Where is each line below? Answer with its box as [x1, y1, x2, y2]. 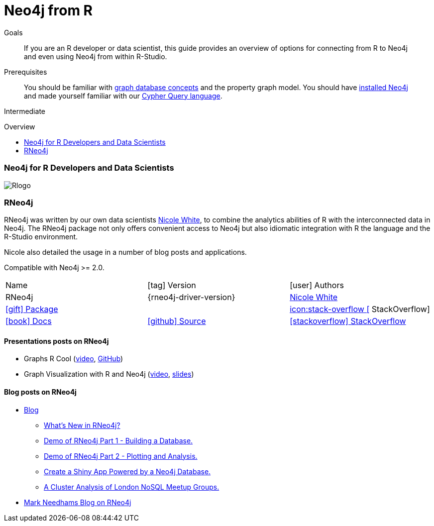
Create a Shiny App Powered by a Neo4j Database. [44, 467, 211, 476]
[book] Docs [5, 316, 52, 326]
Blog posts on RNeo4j [4, 388, 77, 397]
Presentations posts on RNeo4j [4, 336, 109, 345]
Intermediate [4, 106, 45, 115]
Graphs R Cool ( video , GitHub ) [24, 354, 123, 363]
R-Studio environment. [4, 232, 78, 241]
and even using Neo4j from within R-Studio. [24, 52, 167, 61]
